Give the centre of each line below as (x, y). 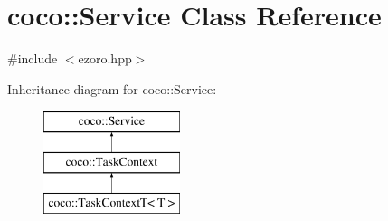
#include (33, 58)
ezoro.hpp (105, 58)
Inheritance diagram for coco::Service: (112, 88)
